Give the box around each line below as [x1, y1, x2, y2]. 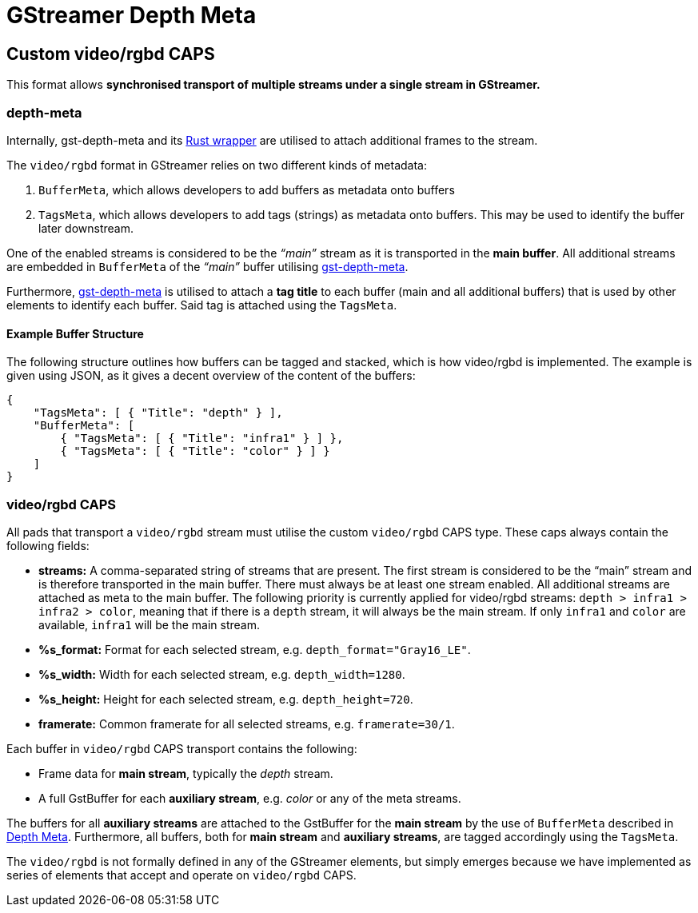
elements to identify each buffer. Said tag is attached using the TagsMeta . [6, 297, 397, 312]
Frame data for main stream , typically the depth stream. [38, 766, 333, 780]
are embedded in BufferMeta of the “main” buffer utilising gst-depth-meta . [6, 259, 409, 273]
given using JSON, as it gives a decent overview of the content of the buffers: [6, 369, 416, 383]
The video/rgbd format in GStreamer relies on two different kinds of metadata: [6, 157, 427, 172]
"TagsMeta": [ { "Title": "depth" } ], [33, 406, 283, 420]
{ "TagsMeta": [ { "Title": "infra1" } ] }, [60, 432, 344, 445]
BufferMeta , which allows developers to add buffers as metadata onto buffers [38, 182, 455, 197]
